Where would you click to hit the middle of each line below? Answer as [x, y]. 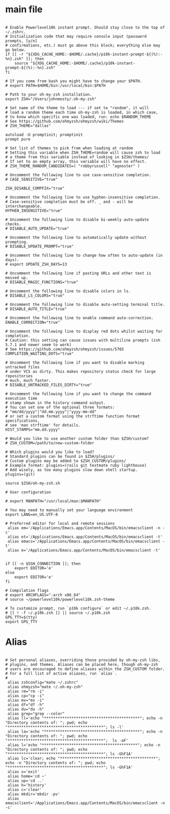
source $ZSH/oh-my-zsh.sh [33, 483]
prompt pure [18, 139]
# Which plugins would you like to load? [50, 452]
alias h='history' [27, 785]
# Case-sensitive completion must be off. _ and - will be [69, 202]
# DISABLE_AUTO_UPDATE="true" [37, 228]
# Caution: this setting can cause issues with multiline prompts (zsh [83, 340]
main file [24, 9]
